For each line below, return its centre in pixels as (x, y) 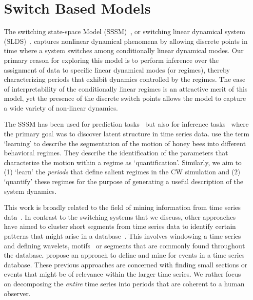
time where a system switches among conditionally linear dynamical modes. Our (124, 50)
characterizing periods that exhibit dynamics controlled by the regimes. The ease (125, 79)
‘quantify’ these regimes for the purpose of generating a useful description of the (124, 181)
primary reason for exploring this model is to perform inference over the (111, 60)
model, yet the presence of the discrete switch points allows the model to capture (125, 98)
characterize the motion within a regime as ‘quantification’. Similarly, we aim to (123, 162)
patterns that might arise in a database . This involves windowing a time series (123, 236)
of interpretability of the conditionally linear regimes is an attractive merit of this (126, 88)
